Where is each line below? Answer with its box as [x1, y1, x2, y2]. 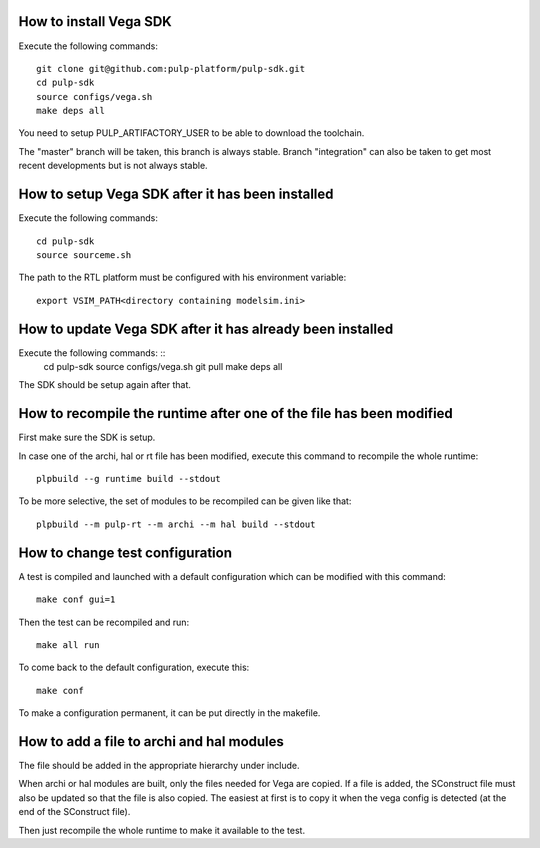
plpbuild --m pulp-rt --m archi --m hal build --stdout [36, 518, 316, 530]
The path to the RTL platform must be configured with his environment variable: [18, 271, 347, 284]
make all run [36, 639, 100, 650]
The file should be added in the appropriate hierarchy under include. [18, 760, 300, 772]
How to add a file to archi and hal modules [18, 733, 285, 750]
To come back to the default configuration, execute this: [18, 661, 250, 674]
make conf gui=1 [36, 594, 116, 605]
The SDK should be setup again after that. [18, 379, 192, 391]
